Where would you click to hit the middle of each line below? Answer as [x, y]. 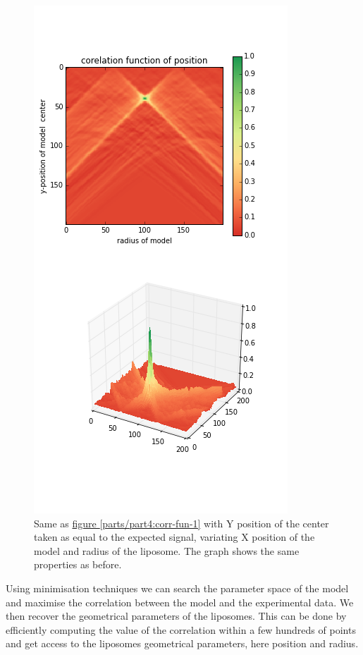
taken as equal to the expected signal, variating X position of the [174, 537]
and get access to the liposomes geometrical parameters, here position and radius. [182, 643]
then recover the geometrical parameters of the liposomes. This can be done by [176, 616]
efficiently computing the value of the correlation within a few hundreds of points [181, 629]
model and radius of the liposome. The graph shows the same [167, 550]
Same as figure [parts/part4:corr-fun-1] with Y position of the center [181, 523]
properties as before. [78, 564]
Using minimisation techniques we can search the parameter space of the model [177, 588]
